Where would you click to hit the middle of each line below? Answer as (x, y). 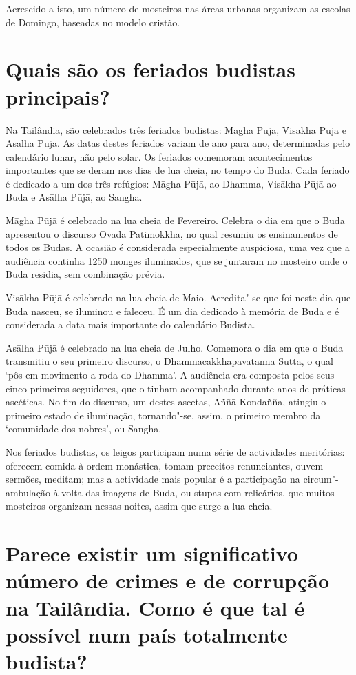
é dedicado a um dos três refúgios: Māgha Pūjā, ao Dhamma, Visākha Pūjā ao (171, 183)
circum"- (321, 479)
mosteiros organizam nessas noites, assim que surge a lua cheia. (139, 506)
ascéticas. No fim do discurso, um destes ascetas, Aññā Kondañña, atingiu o (166, 402)
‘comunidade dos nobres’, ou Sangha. (84, 429)
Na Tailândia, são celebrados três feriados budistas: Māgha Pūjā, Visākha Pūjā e (176, 129)
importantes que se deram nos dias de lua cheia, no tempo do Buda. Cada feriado (178, 170)
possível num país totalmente (147, 634)
